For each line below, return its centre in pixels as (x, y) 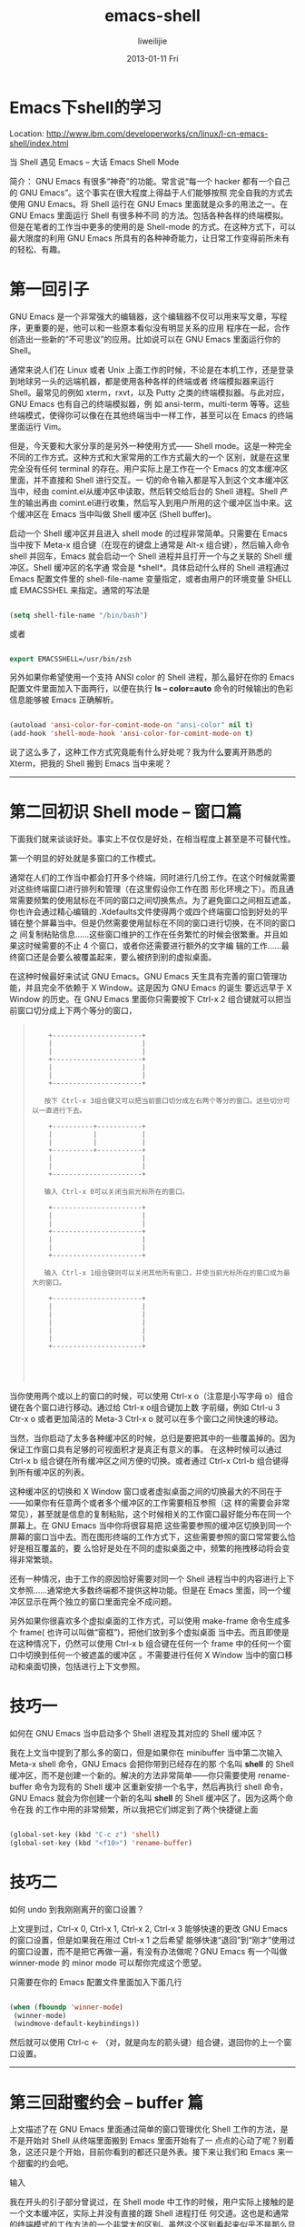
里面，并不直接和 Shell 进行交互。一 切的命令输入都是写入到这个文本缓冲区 (149, 480)
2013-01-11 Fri (152, 58)
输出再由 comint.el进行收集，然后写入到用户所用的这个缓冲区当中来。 (155, 502)
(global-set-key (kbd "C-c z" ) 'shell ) (85, 1834)
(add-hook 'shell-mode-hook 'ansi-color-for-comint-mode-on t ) (132, 734)
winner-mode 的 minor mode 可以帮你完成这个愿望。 (108, 1963)
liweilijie (152, 41)
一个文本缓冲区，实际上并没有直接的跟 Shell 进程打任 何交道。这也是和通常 (149, 2213)
